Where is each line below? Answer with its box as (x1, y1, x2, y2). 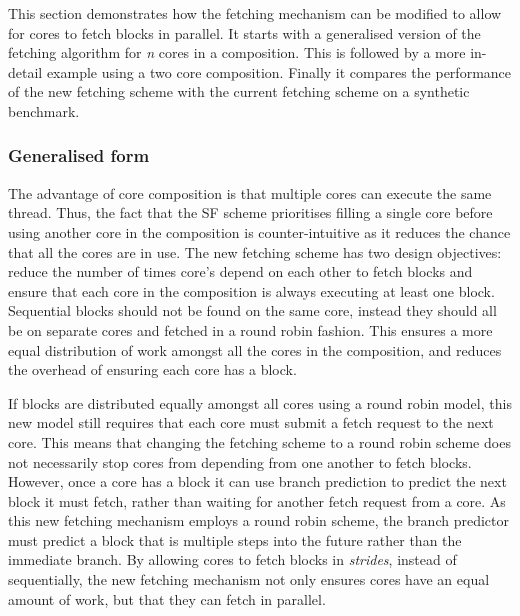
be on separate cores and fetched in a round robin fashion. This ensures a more (8, 319, 493, 340)
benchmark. (8, 100, 80, 121)
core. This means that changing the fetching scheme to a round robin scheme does (8, 431, 511, 452)
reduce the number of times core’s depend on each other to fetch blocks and (8, 261, 473, 282)
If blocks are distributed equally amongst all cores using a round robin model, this (8, 392, 512, 413)
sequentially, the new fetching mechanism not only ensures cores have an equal (8, 569, 490, 590)
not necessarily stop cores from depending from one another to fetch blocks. (8, 451, 472, 472)
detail (8, 61, 43, 82)
